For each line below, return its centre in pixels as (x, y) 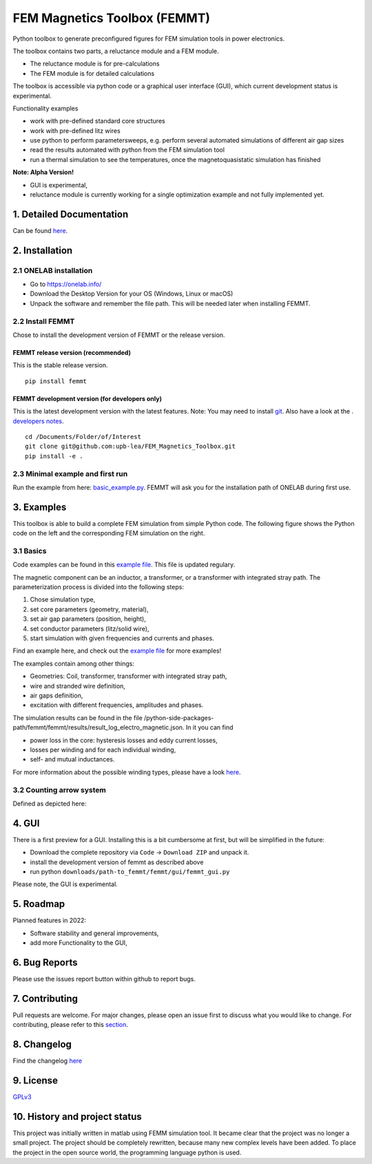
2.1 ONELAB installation (53, 270)
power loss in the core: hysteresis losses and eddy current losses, (124, 740)
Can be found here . (40, 230)
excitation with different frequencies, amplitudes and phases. (117, 705)
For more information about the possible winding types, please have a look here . (127, 772)
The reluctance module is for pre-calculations (95, 64)
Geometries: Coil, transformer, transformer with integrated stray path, (128, 676)
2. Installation (43, 251)
